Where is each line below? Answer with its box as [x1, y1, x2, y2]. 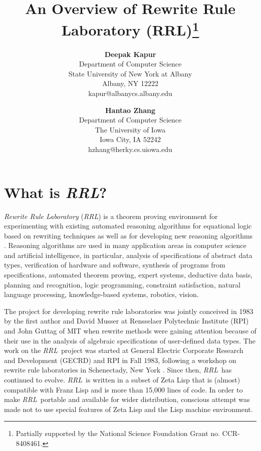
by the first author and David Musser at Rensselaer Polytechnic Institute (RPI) [4, 315, 249, 326]
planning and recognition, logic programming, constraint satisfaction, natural [4, 279, 240, 289]
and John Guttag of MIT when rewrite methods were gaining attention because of [4, 325, 256, 336]
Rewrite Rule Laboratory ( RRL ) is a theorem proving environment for [4, 210, 218, 221]
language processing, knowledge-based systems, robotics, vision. [4, 289, 199, 299]
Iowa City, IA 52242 [99, 134, 161, 144]
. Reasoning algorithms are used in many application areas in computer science [4, 240, 246, 250]
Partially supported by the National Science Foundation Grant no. [16, 428, 220, 438]
